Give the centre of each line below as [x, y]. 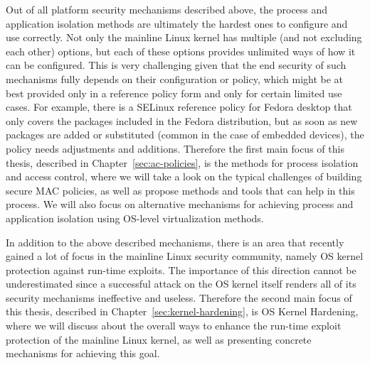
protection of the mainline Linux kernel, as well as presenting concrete [159, 339]
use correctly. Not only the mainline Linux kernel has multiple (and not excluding [184, 37]
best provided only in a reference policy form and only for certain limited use [174, 93]
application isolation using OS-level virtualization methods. [135, 218]
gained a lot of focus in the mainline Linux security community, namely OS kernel [185, 256]
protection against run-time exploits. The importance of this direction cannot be [181, 269]
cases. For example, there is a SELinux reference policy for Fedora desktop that [179, 107]
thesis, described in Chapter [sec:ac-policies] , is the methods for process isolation [182, 162]
